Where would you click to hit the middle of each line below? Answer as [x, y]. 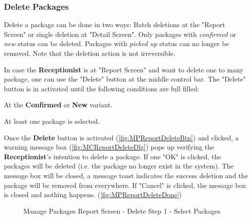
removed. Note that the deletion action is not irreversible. [90, 53]
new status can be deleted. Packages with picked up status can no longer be [117, 43]
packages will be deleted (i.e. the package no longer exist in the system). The [119, 166]
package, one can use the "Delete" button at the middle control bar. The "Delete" [125, 79]
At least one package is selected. [52, 121]
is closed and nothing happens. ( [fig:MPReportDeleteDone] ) [93, 194]
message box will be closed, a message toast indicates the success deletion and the [126, 175]
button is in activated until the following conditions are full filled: [102, 88]
